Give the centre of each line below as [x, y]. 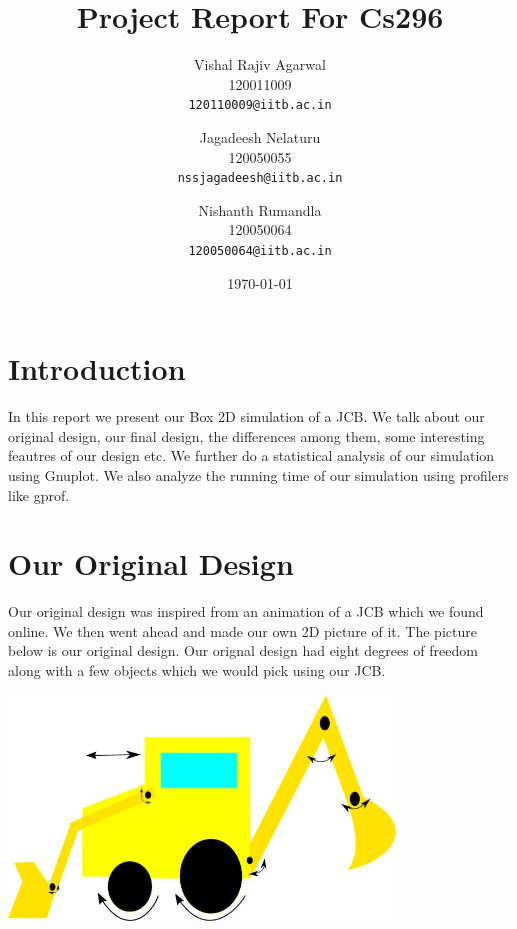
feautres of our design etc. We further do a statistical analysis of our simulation [251, 455]
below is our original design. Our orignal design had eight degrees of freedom [243, 650]
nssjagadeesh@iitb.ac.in [260, 178]
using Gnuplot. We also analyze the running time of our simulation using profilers [258, 474]
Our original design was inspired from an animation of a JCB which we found [246, 611]
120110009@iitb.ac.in [260, 105]
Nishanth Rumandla [260, 209]
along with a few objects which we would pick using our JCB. [197, 670]
